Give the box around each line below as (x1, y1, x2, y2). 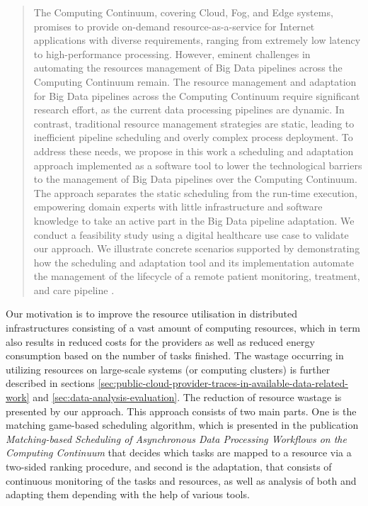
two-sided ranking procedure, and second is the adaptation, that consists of (6, 459, 332, 473)
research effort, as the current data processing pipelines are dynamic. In (33, 102, 345, 117)
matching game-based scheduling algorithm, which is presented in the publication (6, 417, 359, 432)
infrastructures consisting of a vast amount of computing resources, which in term (6, 320, 360, 335)
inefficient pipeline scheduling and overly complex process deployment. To (33, 130, 353, 145)
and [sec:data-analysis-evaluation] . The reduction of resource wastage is (33, 390, 342, 405)
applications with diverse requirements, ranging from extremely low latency (33, 33, 361, 47)
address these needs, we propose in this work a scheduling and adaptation (33, 143, 354, 158)
